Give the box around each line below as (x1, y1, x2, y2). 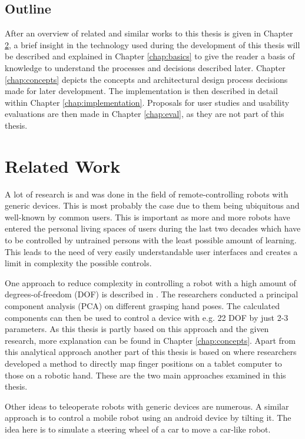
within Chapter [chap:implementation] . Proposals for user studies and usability (5, 96, 290, 108)
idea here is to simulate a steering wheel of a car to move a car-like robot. (5, 423, 271, 435)
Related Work (5, 153, 121, 177)
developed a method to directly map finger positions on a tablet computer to (5, 357, 282, 369)
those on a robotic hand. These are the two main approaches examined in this (5, 368, 286, 381)
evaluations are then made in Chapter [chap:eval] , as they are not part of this (5, 108, 284, 120)
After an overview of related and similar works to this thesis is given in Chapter (5, 27, 293, 39)
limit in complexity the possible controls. (5, 257, 152, 269)
